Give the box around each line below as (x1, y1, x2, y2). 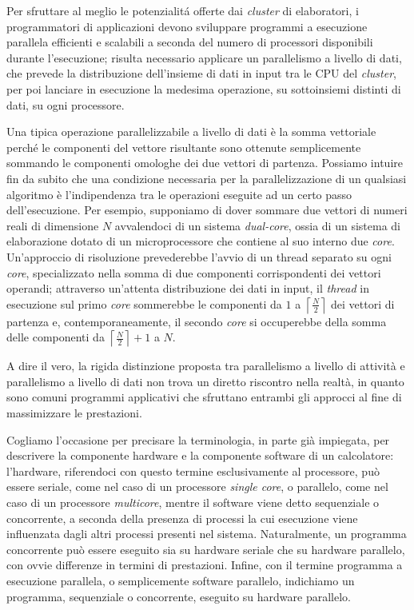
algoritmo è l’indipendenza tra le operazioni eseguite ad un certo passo (6, 185, 352, 202)
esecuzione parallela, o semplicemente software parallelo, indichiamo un (6, 572, 355, 588)
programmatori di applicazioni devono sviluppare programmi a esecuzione (6, 18, 368, 34)
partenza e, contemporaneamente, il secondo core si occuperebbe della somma (6, 313, 387, 329)
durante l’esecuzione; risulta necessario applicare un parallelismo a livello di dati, (6, 49, 402, 66)
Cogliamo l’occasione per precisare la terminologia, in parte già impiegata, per (6, 431, 390, 448)
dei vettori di (331, 295, 395, 312)
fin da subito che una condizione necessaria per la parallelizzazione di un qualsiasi (6, 169, 407, 186)
